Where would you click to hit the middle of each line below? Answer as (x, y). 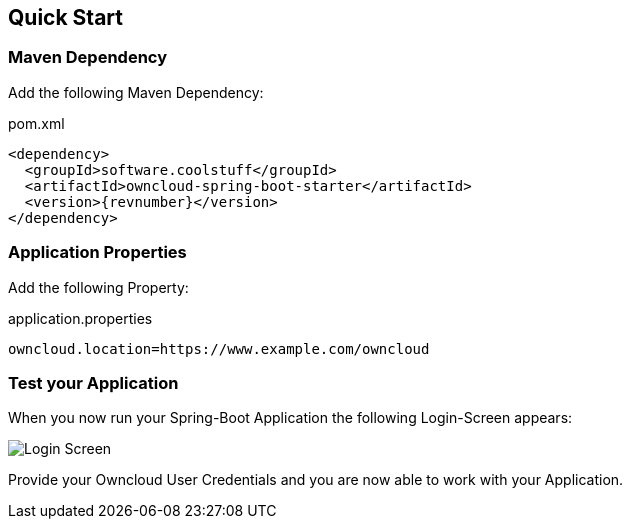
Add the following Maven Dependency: (136, 92)
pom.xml (36, 123)
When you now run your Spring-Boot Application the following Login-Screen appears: (290, 418)
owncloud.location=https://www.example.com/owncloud (219, 348)
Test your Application (93, 382)
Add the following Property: (98, 287)
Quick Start (65, 17)
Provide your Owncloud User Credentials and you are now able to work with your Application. (316, 480)
